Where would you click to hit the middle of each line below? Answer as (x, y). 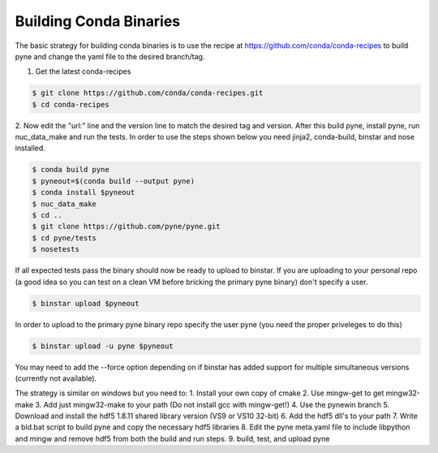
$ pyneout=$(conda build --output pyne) (113, 181)
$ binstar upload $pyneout (86, 303)
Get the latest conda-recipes (83, 71)
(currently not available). (56, 378)
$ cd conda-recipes (71, 104)
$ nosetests (56, 249)
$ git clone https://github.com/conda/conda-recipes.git (148, 93)
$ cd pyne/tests (64, 238)
